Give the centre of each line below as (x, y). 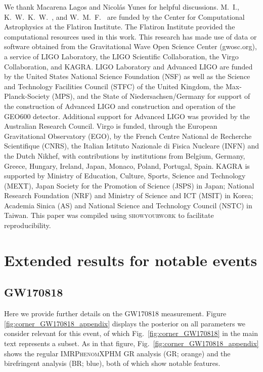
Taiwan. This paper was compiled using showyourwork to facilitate (109, 215)
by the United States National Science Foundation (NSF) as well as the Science (127, 76)
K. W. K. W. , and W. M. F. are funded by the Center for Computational (124, 16)
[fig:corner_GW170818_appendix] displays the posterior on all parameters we (125, 323)
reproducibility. (28, 225)
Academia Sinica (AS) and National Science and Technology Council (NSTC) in (128, 205)
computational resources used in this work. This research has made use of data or (130, 36)
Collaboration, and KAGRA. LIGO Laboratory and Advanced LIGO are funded (128, 66)
